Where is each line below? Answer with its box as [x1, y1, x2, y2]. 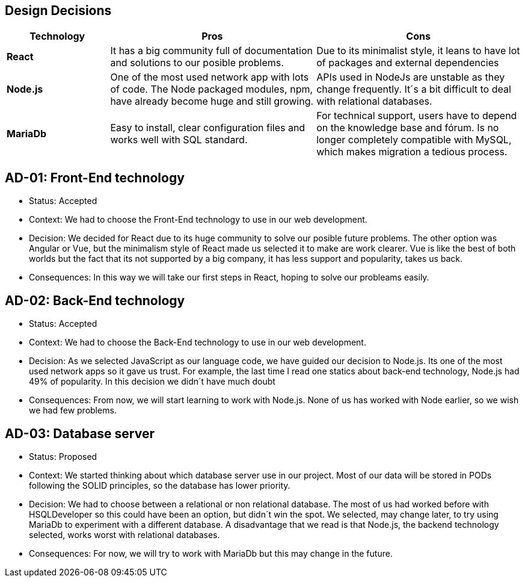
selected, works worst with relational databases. [29, 529, 220, 540]
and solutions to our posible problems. [110, 57, 284, 69]
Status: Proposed [29, 451, 97, 462]
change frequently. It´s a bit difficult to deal [316, 83, 511, 96]
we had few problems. [29, 405, 117, 416]
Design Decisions [5, 3, 112, 18]
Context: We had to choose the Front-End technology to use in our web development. [29, 214, 367, 225]
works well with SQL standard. [110, 134, 248, 146]
